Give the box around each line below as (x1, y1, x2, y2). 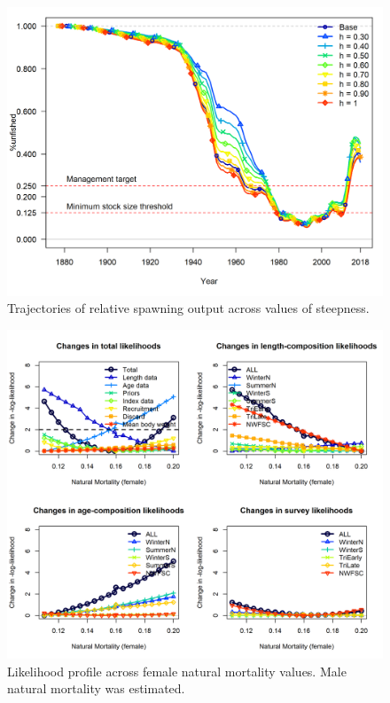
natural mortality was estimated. (7, 679, 185, 698)
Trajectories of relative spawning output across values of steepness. (7, 299, 370, 317)
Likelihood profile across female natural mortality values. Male (7, 661, 347, 680)
